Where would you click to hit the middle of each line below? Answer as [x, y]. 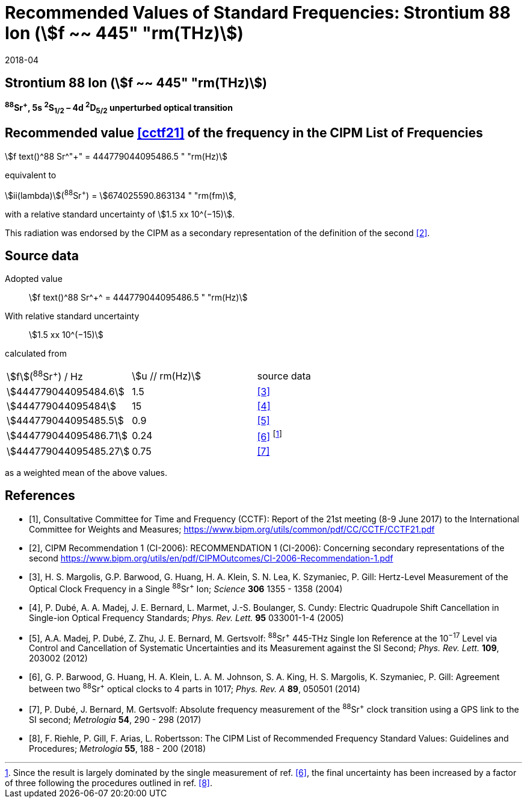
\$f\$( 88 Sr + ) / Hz [45, 376]
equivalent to [31, 175]
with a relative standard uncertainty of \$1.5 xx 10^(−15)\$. [120, 214]
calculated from [36, 354]
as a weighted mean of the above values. [86, 473]
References [40, 496]
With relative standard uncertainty [72, 316]
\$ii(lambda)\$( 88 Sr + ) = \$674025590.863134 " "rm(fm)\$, [121, 194]
